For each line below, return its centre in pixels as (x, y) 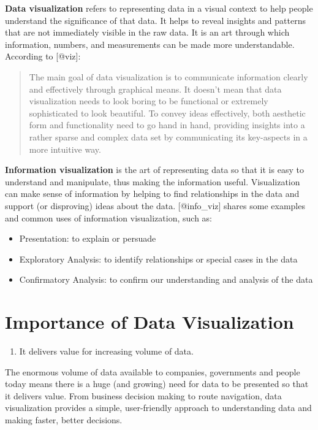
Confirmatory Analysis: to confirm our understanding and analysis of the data (166, 279)
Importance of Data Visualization (150, 322)
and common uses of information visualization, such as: (108, 217)
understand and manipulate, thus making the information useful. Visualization (153, 181)
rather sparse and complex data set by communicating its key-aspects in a (168, 136)
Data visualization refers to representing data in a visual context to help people (159, 8)
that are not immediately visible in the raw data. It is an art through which (147, 32)
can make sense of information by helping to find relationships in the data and (152, 194)
